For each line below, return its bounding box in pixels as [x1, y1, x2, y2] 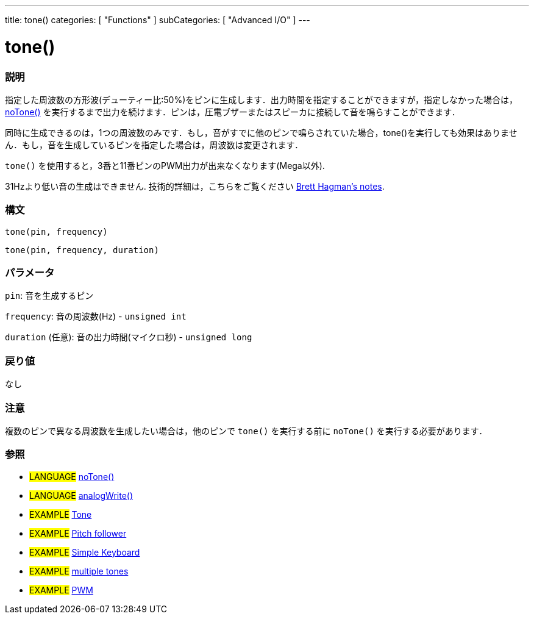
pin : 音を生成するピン [5, 290, 94, 301]
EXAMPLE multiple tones [29, 565, 129, 576]
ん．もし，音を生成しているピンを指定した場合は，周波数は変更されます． [5, 139, 304, 150]
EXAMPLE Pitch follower [29, 528, 127, 538]
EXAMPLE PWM [29, 584, 93, 595]
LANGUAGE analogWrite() [29, 490, 133, 501]
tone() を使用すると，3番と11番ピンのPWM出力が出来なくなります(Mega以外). [5, 160, 325, 171]
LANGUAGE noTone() [29, 471, 115, 482]
